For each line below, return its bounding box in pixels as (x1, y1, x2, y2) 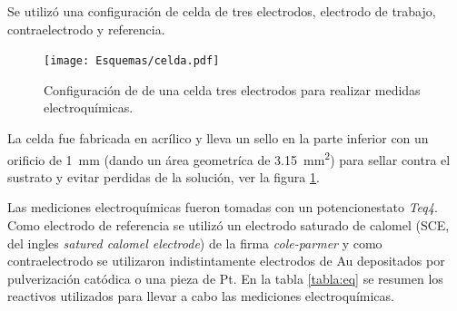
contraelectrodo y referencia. (7, 19, 165, 38)
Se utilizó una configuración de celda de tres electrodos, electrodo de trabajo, (7, 2, 436, 20)
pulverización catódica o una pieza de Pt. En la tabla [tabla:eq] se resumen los (7, 268, 443, 287)
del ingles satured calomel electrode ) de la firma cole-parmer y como (7, 233, 382, 252)
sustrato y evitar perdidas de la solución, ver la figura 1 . (7, 167, 320, 186)
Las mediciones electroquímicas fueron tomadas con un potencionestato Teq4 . (7, 198, 438, 217)
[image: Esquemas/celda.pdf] (44, 54, 220, 68)
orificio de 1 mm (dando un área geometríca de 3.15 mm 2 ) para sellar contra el (7, 147, 451, 169)
